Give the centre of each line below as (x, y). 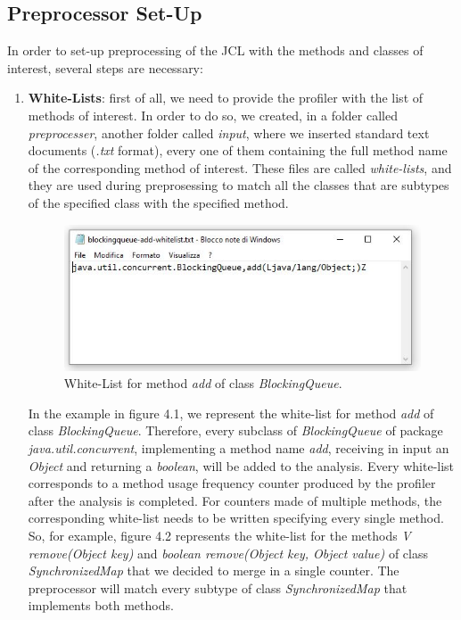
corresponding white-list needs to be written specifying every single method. (236, 518)
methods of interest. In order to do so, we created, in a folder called (213, 115)
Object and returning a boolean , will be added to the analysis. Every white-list (241, 465)
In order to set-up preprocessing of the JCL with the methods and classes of (215, 50)
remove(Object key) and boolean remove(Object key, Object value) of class (228, 553)
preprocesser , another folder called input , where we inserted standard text (229, 132)
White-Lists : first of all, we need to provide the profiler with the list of (226, 98)
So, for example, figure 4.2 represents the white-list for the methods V (219, 536)
